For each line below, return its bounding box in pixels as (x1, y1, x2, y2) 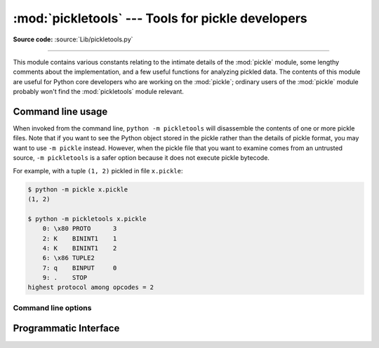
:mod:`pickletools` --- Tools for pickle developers (13, 11, 308, 26)
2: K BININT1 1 (42, 234, 117, 242)
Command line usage (13, 105, 108, 117)
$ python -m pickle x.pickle (27, 185, 128, 193)
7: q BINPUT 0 (42, 264, 117, 272)
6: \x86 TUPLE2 (42, 254, 95, 262)
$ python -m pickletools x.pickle (27, 215, 147, 222)
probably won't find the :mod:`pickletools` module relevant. (13, 88, 184, 96)
